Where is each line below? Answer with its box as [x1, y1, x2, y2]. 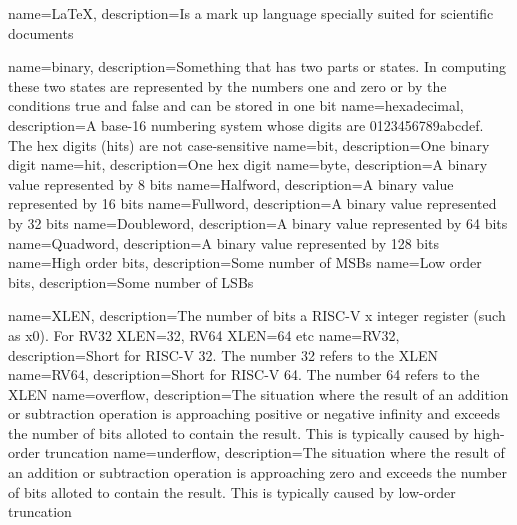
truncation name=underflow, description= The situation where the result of [44, 442, 505, 463]
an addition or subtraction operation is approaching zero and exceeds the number [8, 462, 508, 483]
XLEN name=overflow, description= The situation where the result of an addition [8, 383, 509, 404]
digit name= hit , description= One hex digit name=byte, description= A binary [8, 154, 488, 175]
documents [8, 22, 74, 43]
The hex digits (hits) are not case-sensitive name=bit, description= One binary [8, 134, 490, 155]
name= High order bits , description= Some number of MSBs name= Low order [8, 252, 482, 273]
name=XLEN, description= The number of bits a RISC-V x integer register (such [8, 305, 506, 326]
